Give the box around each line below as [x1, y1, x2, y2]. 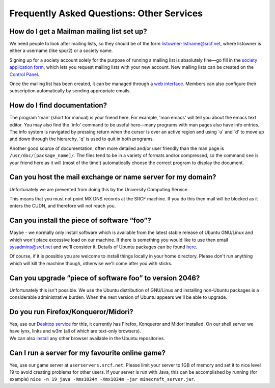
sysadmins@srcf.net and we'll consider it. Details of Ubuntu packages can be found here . [9, 244, 198, 250]
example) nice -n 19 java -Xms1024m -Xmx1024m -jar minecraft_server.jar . [9, 376, 196, 382]
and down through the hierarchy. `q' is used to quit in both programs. [9, 136, 154, 142]
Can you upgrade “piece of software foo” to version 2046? [9, 273, 200, 282]
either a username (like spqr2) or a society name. [9, 47, 113, 54]
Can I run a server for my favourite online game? [9, 348, 166, 357]
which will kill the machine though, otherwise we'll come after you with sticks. [9, 260, 173, 266]
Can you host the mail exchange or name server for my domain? [9, 173, 216, 182]
